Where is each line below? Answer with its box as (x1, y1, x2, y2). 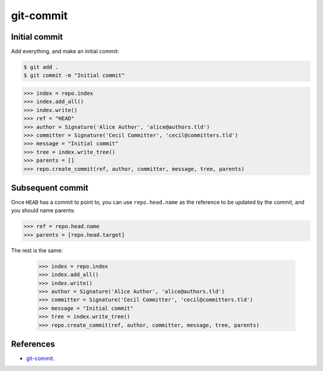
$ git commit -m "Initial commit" (23, 72, 125, 79)
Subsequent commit (11, 183, 89, 193)
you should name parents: (11, 207, 75, 214)
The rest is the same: (11, 246, 63, 254)
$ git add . (23, 64, 59, 71)
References (11, 339, 55, 349)
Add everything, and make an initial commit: (11, 48, 120, 55)
